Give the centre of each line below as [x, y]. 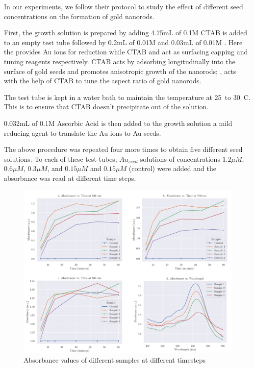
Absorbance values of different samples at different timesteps [115, 360]
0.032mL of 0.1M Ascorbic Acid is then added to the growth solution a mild [118, 123]
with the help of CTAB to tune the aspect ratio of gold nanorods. [103, 81]
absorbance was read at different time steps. [70, 178]
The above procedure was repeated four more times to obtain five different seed [123, 149]
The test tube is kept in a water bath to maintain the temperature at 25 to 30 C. [127, 97]
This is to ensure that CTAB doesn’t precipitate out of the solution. [106, 107]
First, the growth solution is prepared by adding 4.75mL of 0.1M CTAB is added [126, 33]
